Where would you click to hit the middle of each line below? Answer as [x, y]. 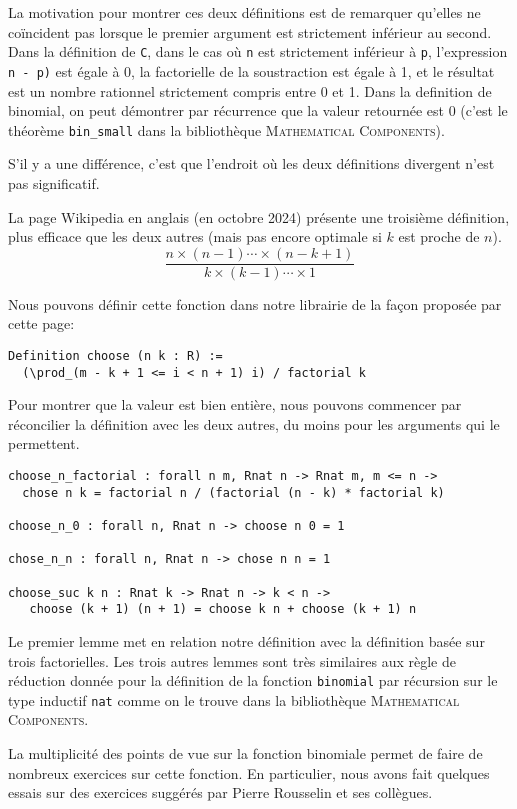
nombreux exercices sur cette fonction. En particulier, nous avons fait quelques [249, 772]
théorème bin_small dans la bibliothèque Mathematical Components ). [226, 129]
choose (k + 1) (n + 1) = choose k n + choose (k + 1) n [223, 609]
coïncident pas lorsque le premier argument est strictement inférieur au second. [250, 31]
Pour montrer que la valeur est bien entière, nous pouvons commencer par [235, 404]
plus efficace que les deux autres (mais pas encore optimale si [195, 236]
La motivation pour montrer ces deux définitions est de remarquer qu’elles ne [244, 12]
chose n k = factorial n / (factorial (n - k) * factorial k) [233, 492]
